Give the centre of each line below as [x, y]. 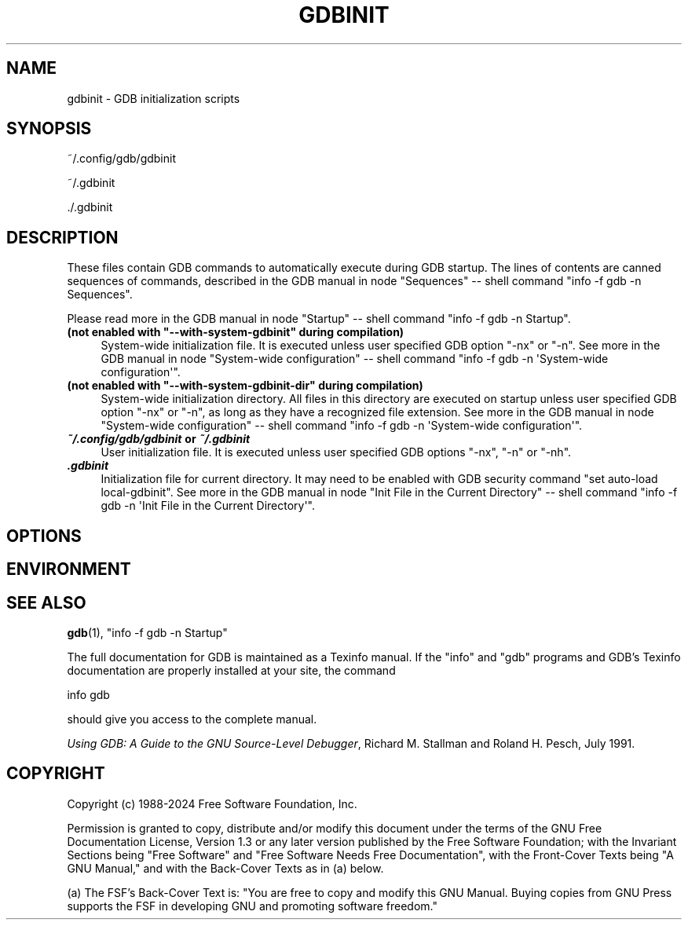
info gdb [88, 694]
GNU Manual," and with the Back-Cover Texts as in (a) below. [225, 868]
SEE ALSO [46, 602]
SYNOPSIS [49, 129]
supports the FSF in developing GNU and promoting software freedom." [252, 906]
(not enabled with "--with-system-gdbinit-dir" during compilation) [245, 386]
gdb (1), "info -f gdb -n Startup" [147, 632]
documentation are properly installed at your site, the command [231, 670]
